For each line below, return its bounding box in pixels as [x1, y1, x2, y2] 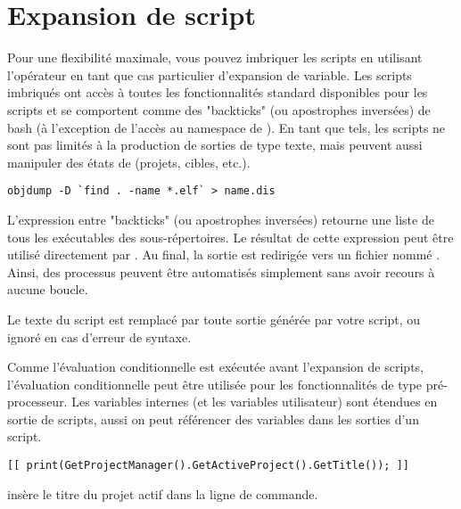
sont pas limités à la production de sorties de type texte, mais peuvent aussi [7, 135, 423, 154]
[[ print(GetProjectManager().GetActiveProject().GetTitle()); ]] [7, 459, 410, 472]
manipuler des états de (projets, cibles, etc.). [7, 152, 251, 171]
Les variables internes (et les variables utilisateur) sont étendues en [71, 392, 438, 411]
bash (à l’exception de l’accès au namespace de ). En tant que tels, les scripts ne [7, 118, 446, 136]
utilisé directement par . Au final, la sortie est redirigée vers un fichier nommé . [7, 245, 440, 264]
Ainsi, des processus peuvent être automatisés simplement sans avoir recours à [7, 262, 435, 281]
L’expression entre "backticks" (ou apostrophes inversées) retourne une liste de [7, 209, 434, 228]
